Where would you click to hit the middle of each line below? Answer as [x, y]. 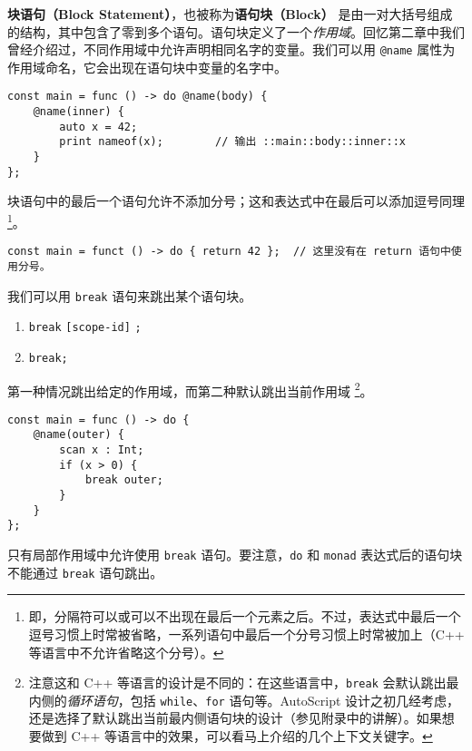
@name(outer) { [79, 435]
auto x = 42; [98, 127]
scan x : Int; [102, 450]
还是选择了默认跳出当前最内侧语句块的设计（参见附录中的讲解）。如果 [235, 718]
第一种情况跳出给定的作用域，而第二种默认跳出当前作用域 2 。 [190, 389]
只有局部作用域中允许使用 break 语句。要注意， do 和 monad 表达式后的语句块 [235, 554]
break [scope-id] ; [85, 328]
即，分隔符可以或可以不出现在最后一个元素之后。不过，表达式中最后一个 [245, 616]
